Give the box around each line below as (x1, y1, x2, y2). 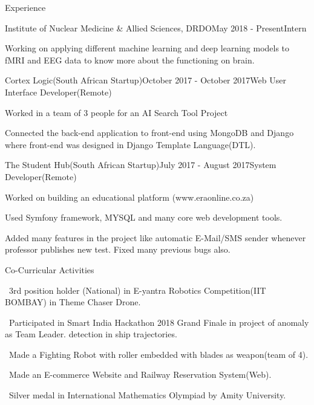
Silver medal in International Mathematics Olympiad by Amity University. (8, 389, 286, 401)
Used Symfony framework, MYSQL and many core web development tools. (5, 211, 283, 224)
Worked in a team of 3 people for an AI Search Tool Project (5, 106, 228, 118)
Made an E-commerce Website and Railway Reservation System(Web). (8, 368, 272, 381)
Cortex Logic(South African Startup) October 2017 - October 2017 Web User (5, 74, 286, 86)
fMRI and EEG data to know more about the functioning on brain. (5, 53, 255, 66)
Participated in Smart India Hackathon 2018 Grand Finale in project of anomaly (8, 316, 309, 328)
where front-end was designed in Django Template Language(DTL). (5, 138, 256, 151)
